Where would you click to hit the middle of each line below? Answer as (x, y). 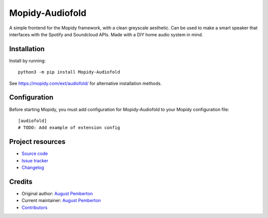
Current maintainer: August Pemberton (61, 201)
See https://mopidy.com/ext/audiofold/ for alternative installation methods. (86, 83)
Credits (21, 182)
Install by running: (28, 61)
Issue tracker (35, 160)
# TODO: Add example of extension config (69, 128)
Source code (35, 153)
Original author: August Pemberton (57, 193)
